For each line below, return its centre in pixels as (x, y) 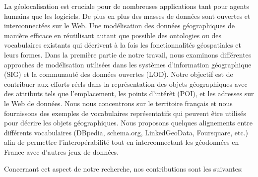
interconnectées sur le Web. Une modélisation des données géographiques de (119, 26)
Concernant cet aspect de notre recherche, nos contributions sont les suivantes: (124, 168)
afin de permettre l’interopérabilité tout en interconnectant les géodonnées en (122, 142)
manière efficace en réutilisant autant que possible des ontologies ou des (113, 35)
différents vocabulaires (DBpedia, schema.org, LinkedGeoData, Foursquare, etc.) (126, 132)
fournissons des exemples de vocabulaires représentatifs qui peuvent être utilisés (125, 113)
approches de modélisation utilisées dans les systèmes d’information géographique (128, 64)
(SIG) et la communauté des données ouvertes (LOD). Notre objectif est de (119, 74)
